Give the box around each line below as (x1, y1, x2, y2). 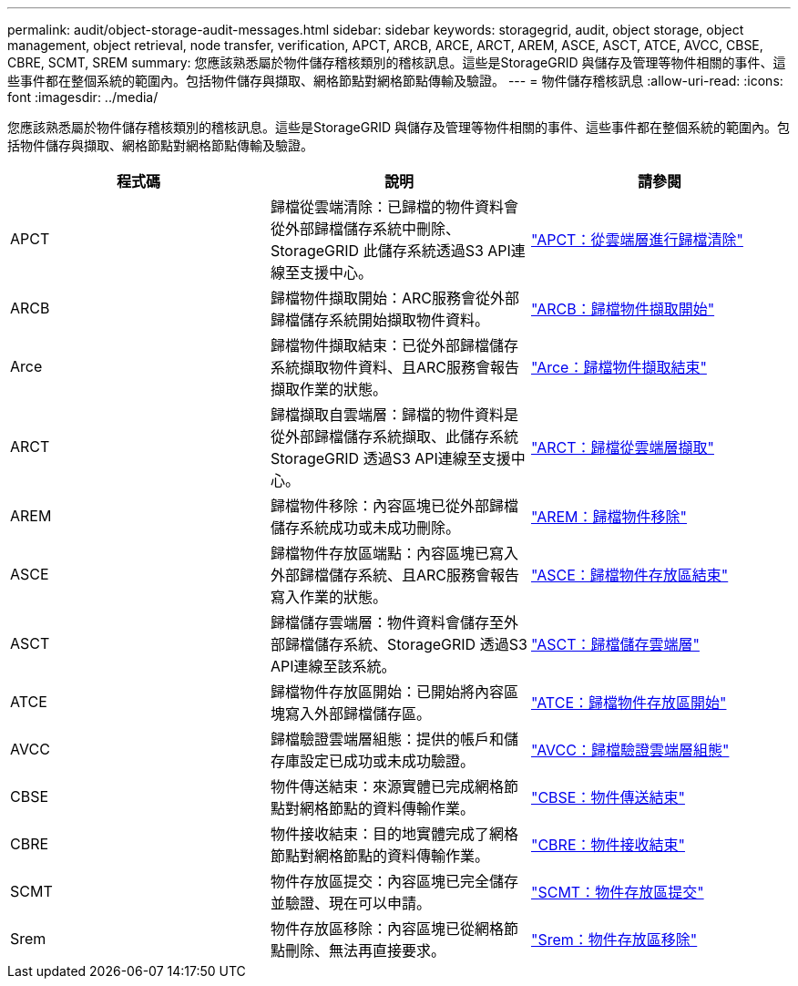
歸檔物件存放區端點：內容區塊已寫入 (270, 544, 518, 562)
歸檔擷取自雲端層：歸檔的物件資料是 (270, 406, 518, 424)
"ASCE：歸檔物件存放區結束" (530, 566, 729, 584)
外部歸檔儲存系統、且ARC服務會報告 (270, 566, 520, 584)
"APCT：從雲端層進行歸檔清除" (530, 231, 743, 249)
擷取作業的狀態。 (270, 380, 387, 398)
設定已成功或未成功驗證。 (299, 752, 475, 770)
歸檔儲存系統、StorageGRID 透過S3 (284, 635, 527, 653)
